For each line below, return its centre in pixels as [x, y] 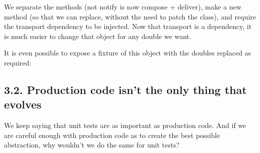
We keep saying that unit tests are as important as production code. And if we [125, 125]
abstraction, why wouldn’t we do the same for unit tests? [92, 145]
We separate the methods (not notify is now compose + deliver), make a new [123, 6]
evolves [23, 104]
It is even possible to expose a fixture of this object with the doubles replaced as [128, 53]
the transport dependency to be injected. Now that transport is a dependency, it [128, 26]
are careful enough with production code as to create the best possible [112, 135]
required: [18, 62]
